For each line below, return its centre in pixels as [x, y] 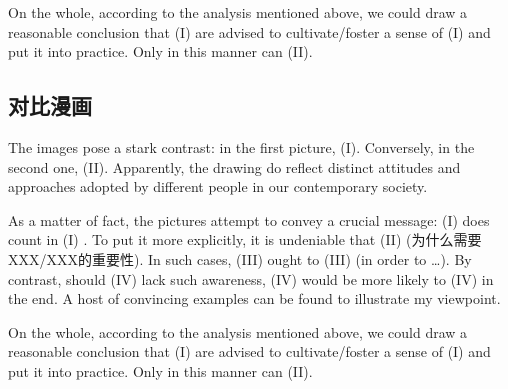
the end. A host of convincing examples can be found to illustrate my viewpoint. [254, 298]
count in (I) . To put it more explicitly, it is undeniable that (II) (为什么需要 [245, 239]
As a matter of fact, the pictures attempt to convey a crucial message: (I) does [249, 219]
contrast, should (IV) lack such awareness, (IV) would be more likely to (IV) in [251, 278]
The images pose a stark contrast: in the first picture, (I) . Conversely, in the [241, 146]
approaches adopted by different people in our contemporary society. [218, 186]
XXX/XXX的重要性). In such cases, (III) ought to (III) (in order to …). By [240, 258]
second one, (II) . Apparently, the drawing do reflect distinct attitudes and [234, 166]
